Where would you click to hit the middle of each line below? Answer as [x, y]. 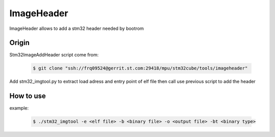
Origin [20, 43]
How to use [28, 96]
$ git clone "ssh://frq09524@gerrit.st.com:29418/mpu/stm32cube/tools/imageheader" [140, 68]
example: [19, 108]
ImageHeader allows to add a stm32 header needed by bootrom [77, 28]
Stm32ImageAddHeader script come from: [54, 55]
